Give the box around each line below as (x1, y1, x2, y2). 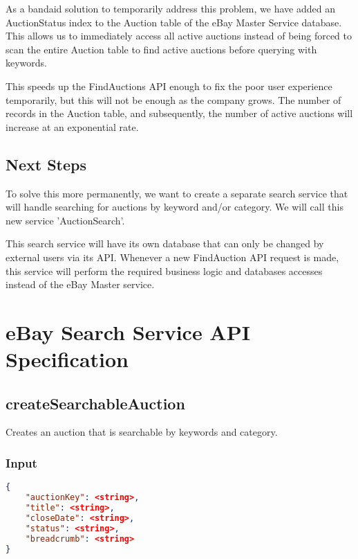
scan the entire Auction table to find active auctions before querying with (6, 42, 317, 56)
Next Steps (6, 153, 86, 175)
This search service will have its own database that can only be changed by (6, 236, 324, 251)
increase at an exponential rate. (6, 119, 139, 134)
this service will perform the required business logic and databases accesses (6, 263, 323, 278)
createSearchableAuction (6, 392, 185, 414)
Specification (6, 345, 129, 373)
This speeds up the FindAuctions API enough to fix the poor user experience (6, 78, 332, 93)
